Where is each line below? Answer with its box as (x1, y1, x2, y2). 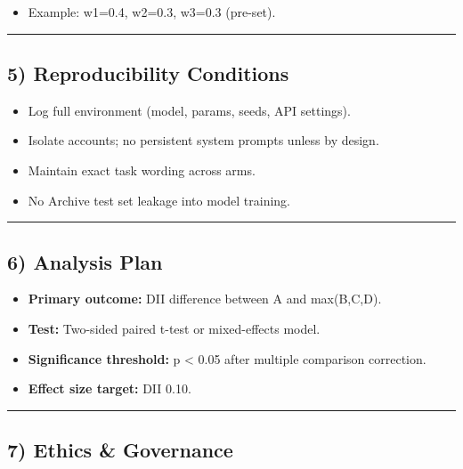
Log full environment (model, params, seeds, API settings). (28, 101, 351, 119)
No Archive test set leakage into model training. (28, 190, 291, 209)
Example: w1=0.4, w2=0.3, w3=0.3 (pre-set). (28, 3, 276, 20)
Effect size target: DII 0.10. (28, 379, 191, 398)
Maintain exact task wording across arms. (28, 160, 256, 179)
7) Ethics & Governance (7, 436, 233, 464)
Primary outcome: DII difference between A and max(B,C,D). (28, 289, 382, 308)
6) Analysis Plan (7, 247, 163, 275)
